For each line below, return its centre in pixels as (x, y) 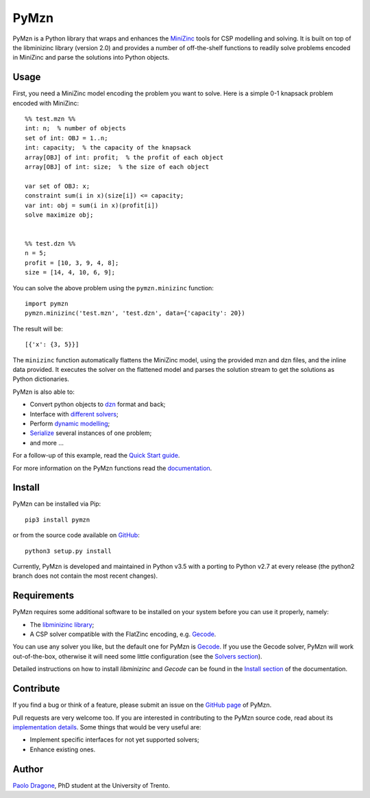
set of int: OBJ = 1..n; (66, 138)
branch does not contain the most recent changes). (85, 576)
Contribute (36, 689)
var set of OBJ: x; (58, 186)
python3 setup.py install (69, 551)
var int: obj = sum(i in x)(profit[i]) (92, 205)
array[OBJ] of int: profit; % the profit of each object (124, 157)
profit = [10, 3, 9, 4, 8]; (72, 263)
